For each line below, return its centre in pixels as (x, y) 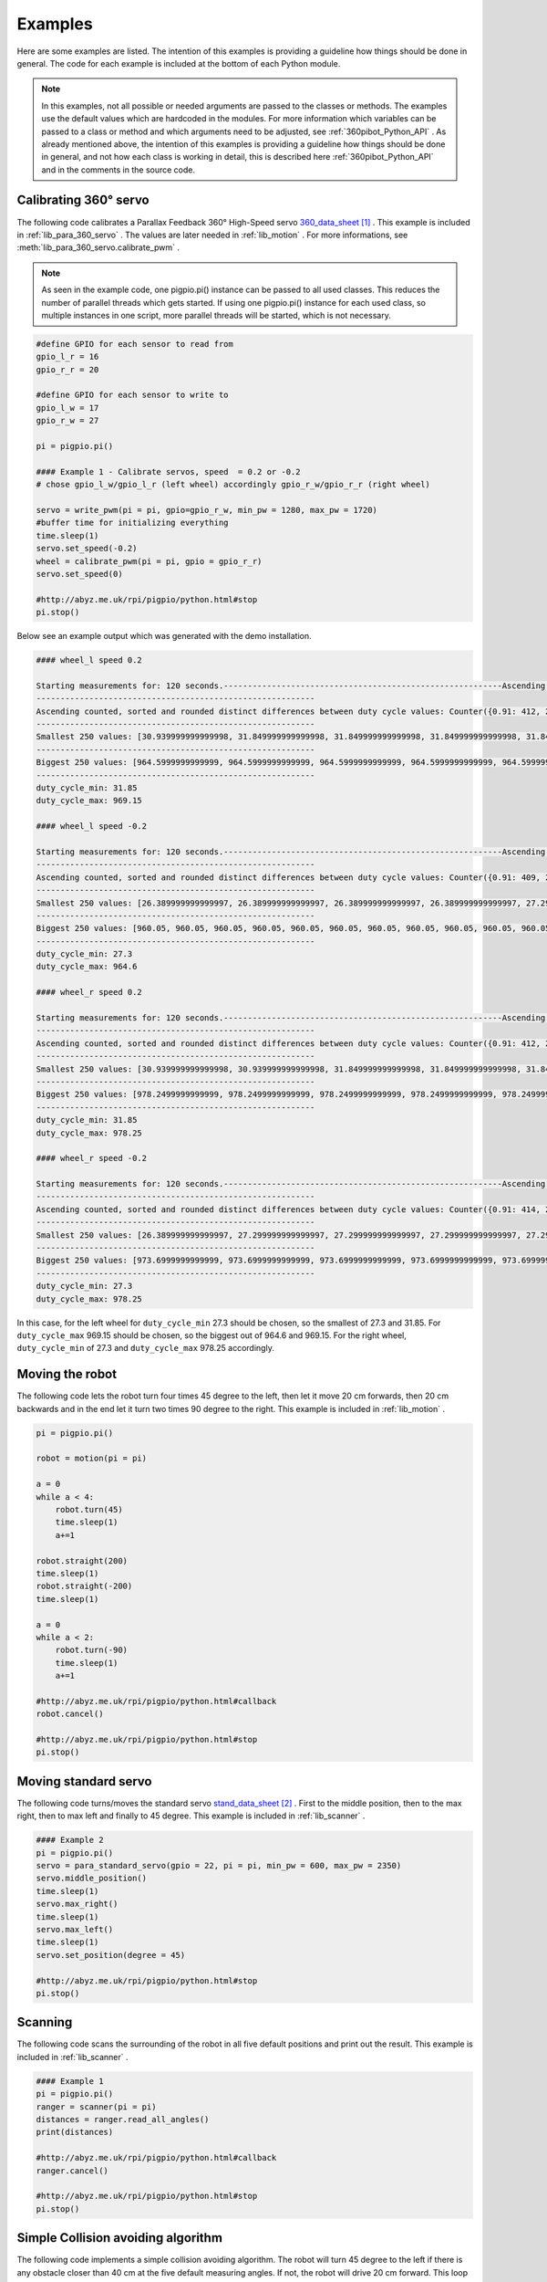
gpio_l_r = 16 (67, 357)
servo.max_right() (77, 1904)
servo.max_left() (75, 1930)
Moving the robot (67, 1374)
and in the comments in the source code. (119, 170)
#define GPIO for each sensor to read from (135, 344)
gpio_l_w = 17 (67, 408)
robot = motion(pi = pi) (92, 1459)
